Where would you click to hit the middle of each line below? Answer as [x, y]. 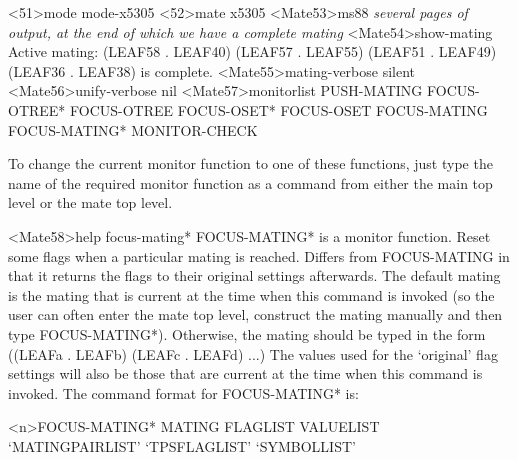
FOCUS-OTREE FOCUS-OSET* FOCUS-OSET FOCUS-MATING [279, 109]
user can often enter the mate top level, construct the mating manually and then [255, 314]
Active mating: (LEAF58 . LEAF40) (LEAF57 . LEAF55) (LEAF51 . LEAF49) [252, 51]
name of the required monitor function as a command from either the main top [250, 182]
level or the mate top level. [90, 202]
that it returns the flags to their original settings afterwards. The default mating [254, 275]
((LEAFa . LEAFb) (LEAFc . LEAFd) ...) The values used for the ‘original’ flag [253, 353]
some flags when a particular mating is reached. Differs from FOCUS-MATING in [259, 255]
